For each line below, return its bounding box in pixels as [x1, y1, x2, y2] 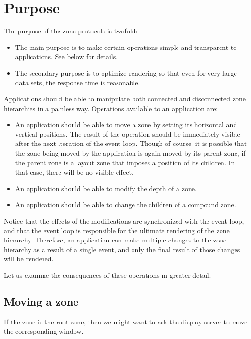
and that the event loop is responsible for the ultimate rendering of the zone [4, 225, 230, 235]
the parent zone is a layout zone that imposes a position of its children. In [15, 157, 235, 167]
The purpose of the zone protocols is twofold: [4, 26, 138, 36]
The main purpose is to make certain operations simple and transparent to [15, 42, 237, 52]
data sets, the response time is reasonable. [15, 77, 140, 87]
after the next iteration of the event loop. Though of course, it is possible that [15, 138, 247, 148]
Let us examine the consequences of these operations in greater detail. [4, 270, 211, 280]
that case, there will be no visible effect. [15, 167, 133, 177]
